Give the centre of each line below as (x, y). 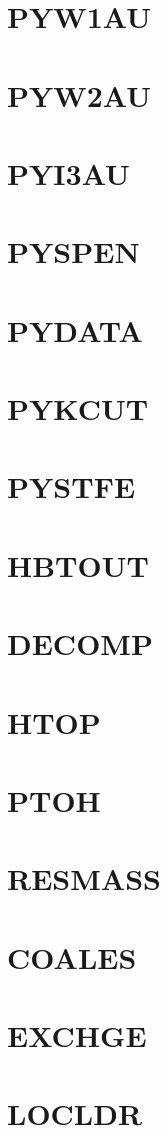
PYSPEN (73, 251)
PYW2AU (79, 94)
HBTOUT (78, 564)
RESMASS (84, 878)
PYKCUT (78, 408)
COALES (72, 956)
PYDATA (75, 329)
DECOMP (80, 643)
